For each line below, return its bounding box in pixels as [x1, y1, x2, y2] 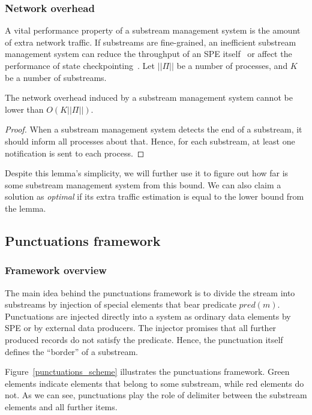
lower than [5, 103, 44, 115]
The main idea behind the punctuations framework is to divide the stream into [5, 286, 295, 299]
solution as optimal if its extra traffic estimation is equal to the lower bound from [5, 190, 304, 203]
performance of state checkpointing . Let [5, 59, 155, 71]
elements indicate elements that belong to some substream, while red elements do [5, 377, 304, 389]
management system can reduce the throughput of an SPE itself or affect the [5, 47, 292, 60]
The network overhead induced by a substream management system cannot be [5, 91, 293, 104]
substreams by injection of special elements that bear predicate [5, 298, 236, 311]
